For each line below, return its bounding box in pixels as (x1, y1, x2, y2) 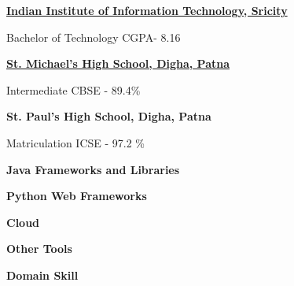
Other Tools (6, 240, 72, 257)
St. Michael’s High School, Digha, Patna (6, 55, 230, 72)
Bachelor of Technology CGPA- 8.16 (6, 28, 181, 45)
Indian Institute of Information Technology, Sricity (6, 2, 288, 18)
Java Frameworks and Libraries (6, 161, 180, 177)
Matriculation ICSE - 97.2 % (6, 134, 145, 150)
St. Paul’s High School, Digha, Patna (6, 108, 211, 124)
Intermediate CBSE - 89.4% (6, 81, 141, 98)
